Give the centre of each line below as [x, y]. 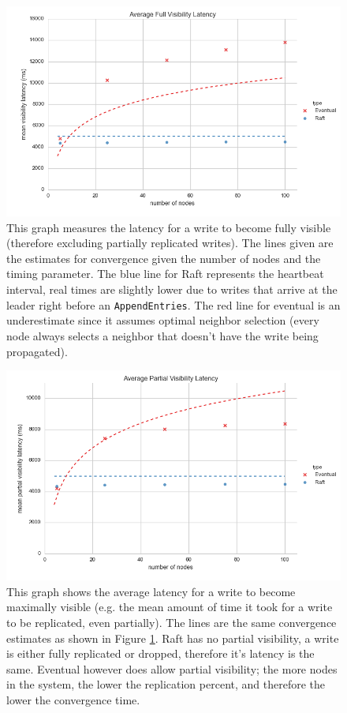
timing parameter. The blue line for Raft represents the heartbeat [165, 274]
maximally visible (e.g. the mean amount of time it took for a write [170, 607]
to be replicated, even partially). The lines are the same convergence [172, 622]
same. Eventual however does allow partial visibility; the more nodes [172, 668]
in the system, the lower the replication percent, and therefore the [166, 684]
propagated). [37, 351]
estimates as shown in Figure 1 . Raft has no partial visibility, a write [173, 638]
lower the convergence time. [73, 699]
